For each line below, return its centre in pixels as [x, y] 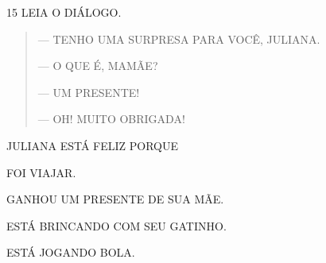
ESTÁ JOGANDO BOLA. [71, 252]
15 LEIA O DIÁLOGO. [64, 12]
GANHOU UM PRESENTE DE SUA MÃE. [115, 199]
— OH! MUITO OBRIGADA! [111, 119]
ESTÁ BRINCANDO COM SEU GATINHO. [116, 225]
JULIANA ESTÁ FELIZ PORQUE [93, 145]
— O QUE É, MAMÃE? [98, 66]
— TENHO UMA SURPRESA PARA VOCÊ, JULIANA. [179, 39]
